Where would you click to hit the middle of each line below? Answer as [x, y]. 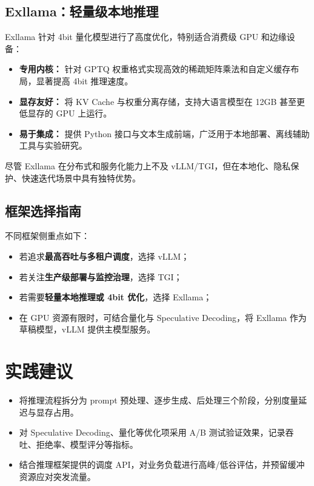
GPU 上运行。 [84, 113]
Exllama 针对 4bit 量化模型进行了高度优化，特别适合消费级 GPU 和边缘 [146, 37]
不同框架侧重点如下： [47, 236]
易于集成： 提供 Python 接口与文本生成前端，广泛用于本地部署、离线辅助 [164, 133]
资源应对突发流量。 [57, 476]
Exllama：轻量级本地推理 [82, 11]
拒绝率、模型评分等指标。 [87, 444]
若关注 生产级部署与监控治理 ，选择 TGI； [101, 276]
